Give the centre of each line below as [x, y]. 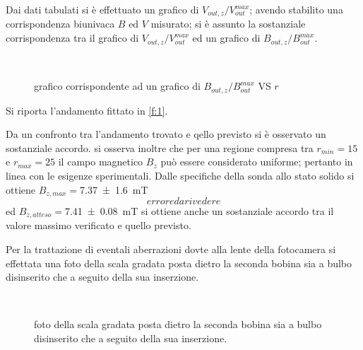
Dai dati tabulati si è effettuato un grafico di [102, 9]
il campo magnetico [101, 162]
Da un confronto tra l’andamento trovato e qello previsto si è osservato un [166, 134]
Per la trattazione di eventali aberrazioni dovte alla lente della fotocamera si [171, 249]
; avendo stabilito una [296, 9]
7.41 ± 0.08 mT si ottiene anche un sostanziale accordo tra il [199, 210]
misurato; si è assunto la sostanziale [228, 24]
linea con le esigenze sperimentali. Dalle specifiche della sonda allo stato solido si [180, 175]
